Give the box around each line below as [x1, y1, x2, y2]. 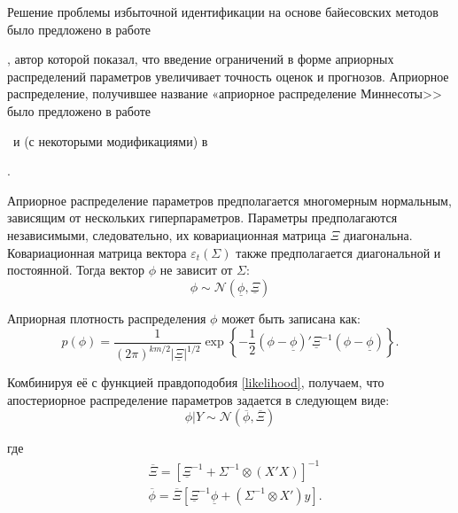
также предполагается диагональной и [236, 243, 441, 261]
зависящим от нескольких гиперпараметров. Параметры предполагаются [7, 208, 398, 227]
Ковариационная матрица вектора [7, 243, 187, 261]
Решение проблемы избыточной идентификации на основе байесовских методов [7, 3, 439, 20]
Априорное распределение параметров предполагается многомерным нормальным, [7, 190, 452, 209]
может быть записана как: [221, 308, 361, 327]
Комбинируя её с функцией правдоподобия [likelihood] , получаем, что [7, 373, 384, 392]
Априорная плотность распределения [7, 308, 206, 327]
